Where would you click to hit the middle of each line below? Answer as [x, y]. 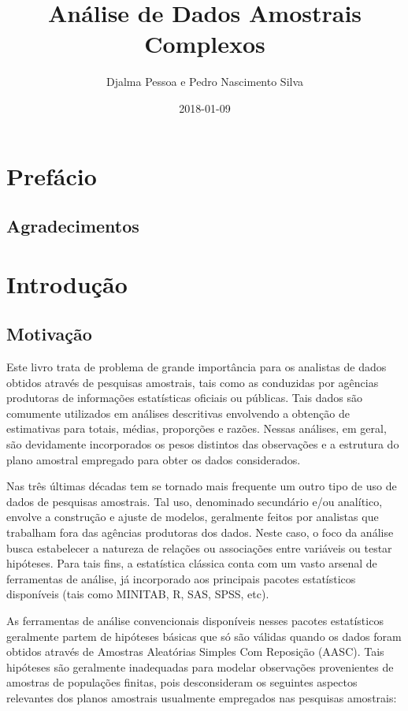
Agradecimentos [73, 226]
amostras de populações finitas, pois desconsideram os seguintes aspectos [182, 682]
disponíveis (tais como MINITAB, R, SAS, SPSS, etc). [138, 594]
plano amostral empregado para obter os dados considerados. [154, 459]
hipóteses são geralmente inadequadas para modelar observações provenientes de [200, 666]
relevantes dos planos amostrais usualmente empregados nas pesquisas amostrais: [202, 697]
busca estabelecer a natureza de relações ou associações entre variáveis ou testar [199, 547]
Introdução [67, 283]
